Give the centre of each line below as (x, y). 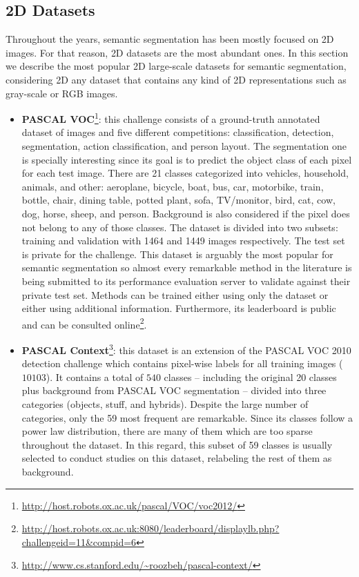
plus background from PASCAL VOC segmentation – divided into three (174, 390)
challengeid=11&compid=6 (79, 541)
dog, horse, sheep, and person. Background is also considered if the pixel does (186, 213)
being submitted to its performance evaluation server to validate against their (186, 281)
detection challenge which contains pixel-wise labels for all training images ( (182, 363)
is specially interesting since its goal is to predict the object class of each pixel (187, 159)
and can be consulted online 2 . (84, 323)
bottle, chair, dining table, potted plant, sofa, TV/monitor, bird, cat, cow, (178, 200)
